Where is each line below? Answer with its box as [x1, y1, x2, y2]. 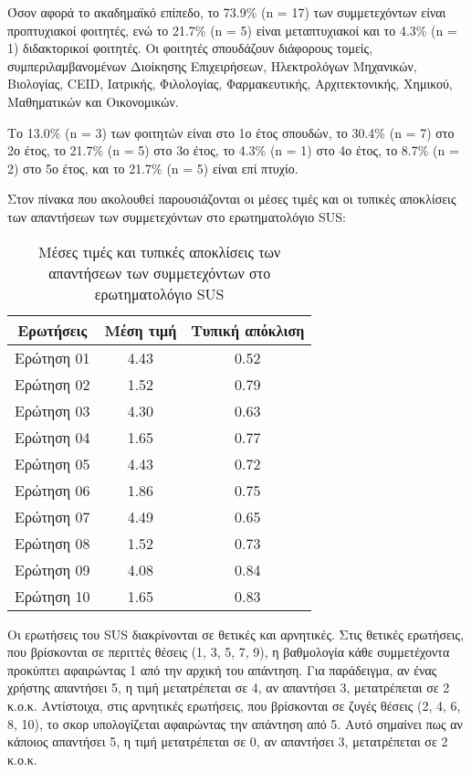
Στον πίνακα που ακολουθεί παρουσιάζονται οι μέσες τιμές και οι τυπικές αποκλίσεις [7, 189, 456, 208]
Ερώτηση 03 [15, 399, 90, 421]
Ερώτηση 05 [15, 452, 90, 474]
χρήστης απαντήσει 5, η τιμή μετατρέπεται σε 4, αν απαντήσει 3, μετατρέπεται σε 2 [7, 678, 450, 697]
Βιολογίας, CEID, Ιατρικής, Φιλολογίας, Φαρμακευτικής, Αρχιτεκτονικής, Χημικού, [7, 74, 453, 93]
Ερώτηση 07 [15, 505, 90, 527]
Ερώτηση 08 [15, 532, 90, 554]
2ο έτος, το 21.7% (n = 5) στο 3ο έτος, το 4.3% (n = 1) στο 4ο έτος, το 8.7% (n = [7, 141, 459, 160]
